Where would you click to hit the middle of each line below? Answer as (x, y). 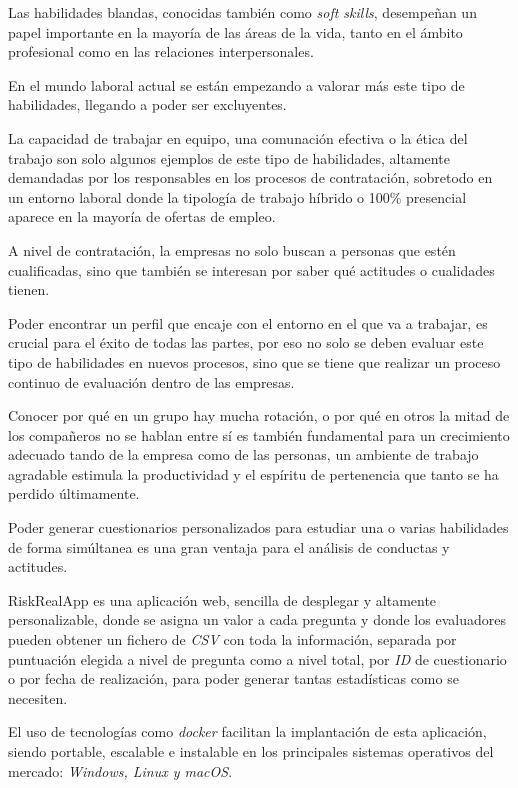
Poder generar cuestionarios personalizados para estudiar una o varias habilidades (258, 527)
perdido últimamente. (74, 493)
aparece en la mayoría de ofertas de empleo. (142, 216)
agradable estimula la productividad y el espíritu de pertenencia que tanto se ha (253, 473)
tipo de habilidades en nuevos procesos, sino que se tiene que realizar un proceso (254, 361)
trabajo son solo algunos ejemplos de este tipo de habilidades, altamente (229, 157)
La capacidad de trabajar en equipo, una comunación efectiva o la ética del (238, 137)
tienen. (29, 289)
